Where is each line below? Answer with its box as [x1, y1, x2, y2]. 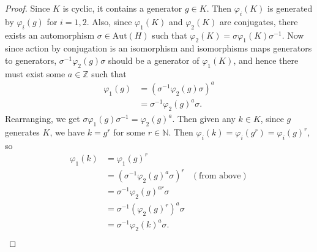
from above [199, 172, 241, 181]
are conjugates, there [220, 15, 298, 28]
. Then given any [172, 112, 236, 125]
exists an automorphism [5, 28, 95, 41]
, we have [50, 126, 85, 139]
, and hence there [233, 53, 299, 66]
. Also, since [86, 15, 132, 28]
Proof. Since [5, 2, 50, 14]
